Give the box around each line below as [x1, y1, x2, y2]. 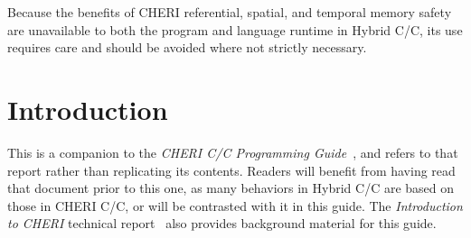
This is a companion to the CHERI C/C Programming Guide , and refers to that [7, 142, 458, 161]
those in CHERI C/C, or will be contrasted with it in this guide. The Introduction [7, 196, 463, 215]
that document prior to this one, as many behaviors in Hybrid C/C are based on [7, 178, 455, 197]
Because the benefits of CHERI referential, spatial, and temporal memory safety [7, 3, 452, 21]
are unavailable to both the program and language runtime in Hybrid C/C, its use [7, 20, 463, 39]
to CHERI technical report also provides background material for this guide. [7, 214, 437, 233]
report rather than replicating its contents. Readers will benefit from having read [7, 160, 456, 179]
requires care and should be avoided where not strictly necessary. [7, 38, 367, 57]
